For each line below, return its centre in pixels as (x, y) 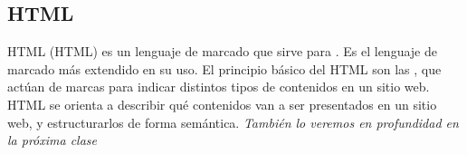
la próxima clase (52, 140)
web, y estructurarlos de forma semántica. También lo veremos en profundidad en (233, 122)
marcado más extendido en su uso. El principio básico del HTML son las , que (224, 68)
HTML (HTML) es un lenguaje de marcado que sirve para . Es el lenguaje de (222, 51)
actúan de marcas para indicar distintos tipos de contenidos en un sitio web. (219, 87)
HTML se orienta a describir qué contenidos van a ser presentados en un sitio (222, 104)
